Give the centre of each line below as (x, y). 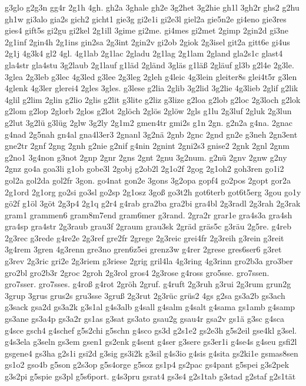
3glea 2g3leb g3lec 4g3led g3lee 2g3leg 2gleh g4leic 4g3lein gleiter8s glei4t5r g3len (151, 76)
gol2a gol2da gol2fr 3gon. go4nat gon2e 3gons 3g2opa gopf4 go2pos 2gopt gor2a (148, 180)
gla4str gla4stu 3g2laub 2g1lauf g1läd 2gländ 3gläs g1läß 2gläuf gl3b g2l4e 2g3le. (149, 64)
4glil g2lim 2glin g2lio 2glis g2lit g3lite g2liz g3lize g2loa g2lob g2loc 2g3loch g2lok (153, 99)
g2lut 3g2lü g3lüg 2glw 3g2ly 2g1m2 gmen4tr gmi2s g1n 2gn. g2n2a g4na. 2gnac (149, 122)
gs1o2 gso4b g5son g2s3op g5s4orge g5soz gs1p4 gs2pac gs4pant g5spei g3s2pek (147, 365)
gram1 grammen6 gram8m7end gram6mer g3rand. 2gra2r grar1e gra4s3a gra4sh (149, 214)
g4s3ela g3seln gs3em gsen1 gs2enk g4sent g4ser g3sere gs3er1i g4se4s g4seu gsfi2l (151, 342)
